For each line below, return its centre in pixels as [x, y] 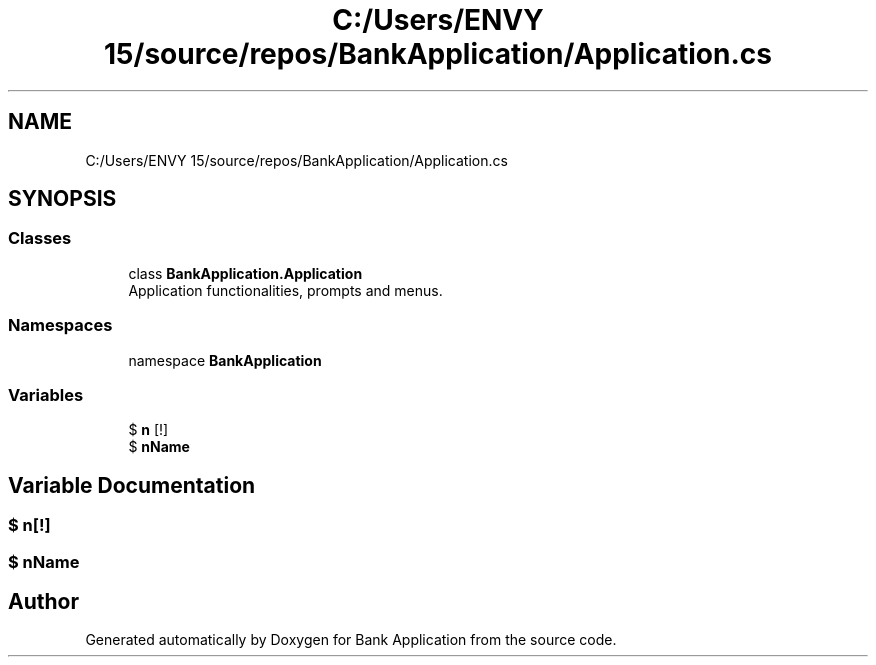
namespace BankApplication [225, 360]
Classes [40, 238]
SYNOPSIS [62, 199]
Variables [46, 394]
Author [43, 601]
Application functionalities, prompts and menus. [285, 290]
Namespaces [60, 325]
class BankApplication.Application [245, 273]
